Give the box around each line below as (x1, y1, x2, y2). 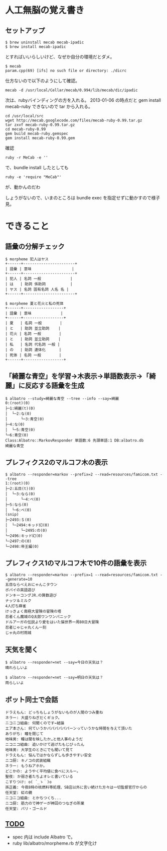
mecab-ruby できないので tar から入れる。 (5, 104, 93, 109)
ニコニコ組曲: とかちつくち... (5, 796, 62, 801)
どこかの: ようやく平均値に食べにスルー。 (5, 769, 81, 774)
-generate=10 (5, 577, 33, 582)
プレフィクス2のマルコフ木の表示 (5, 458, 108, 467)
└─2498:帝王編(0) (5, 544, 39, 549)
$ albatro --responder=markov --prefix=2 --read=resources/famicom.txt (5, 472, 158, 477)
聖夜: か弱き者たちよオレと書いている (5, 774, 74, 779)
